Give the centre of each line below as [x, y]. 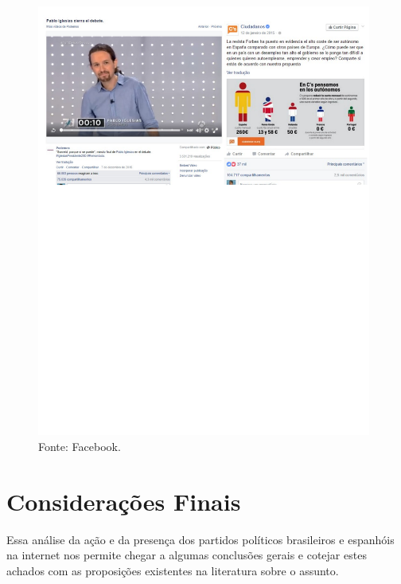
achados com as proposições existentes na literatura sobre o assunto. [173, 570]
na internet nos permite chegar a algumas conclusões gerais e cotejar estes [187, 555]
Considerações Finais [124, 501]
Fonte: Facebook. [80, 446]
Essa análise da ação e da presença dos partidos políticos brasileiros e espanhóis [200, 539]
